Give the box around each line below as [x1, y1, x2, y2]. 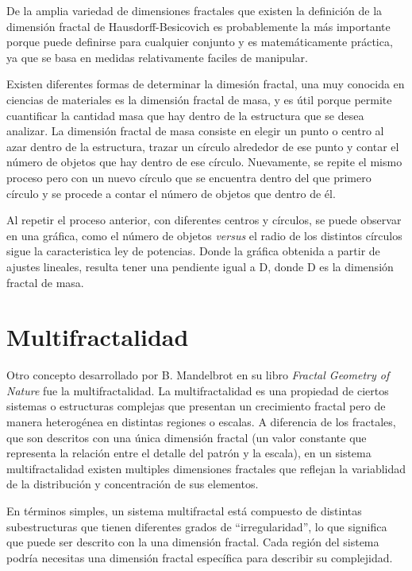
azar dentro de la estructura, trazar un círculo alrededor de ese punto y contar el [6, 138, 399, 154]
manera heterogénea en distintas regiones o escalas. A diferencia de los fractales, [6, 414, 396, 429]
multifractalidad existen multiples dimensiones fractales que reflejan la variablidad [6, 460, 406, 476]
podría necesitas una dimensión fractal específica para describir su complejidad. [6, 549, 393, 565]
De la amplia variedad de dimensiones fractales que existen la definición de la [6, 2, 383, 18]
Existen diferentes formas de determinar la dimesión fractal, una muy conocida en [6, 76, 405, 92]
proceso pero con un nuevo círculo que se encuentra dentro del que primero [6, 169, 372, 185]
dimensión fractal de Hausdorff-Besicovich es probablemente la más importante [6, 17, 391, 34]
